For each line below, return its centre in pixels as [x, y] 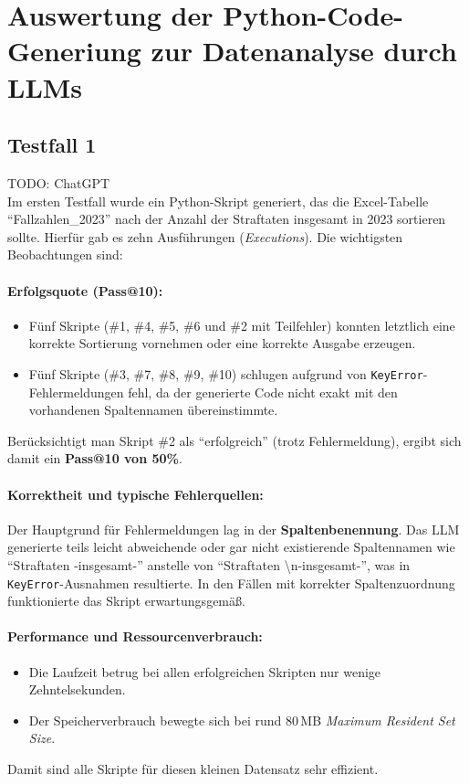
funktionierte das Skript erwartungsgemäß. [126, 601]
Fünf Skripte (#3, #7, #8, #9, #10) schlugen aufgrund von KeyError [226, 373]
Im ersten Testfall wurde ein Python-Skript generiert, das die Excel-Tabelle [218, 201]
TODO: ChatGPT [59, 182]
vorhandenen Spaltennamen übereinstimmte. [153, 410]
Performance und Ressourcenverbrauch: [135, 636]
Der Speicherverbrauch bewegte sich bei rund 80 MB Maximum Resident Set [242, 720]
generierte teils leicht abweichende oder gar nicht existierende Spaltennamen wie [231, 547]
